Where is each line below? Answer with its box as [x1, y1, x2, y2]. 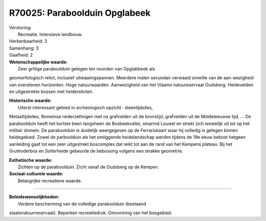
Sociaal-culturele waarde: [9, 171, 64, 177]
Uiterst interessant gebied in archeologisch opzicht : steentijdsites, [18, 104, 153, 110]
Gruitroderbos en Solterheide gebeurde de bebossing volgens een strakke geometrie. [9, 148, 183, 154]
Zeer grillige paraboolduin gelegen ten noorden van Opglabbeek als [18, 65, 155, 71]
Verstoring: [9, 25, 32, 31]
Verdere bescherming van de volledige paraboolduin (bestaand [18, 201, 146, 207]
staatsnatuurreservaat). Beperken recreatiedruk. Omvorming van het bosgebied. [9, 210, 172, 216]
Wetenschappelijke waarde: [9, 59, 68, 65]
